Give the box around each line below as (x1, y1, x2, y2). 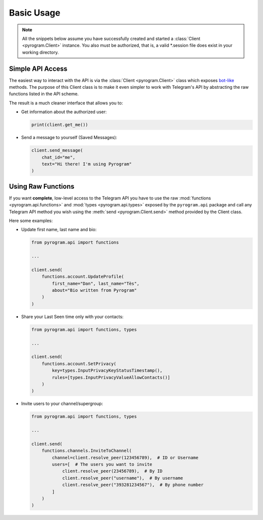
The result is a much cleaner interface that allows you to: (9, 100, 123, 106)
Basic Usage (9, 7, 60, 18)
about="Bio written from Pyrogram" (52, 288, 137, 293)
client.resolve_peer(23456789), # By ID (62, 468, 163, 474)
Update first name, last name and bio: (21, 227, 97, 233)
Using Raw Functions (9, 182, 75, 190)
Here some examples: (9, 218, 53, 223)
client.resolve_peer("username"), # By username (62, 475, 183, 480)
